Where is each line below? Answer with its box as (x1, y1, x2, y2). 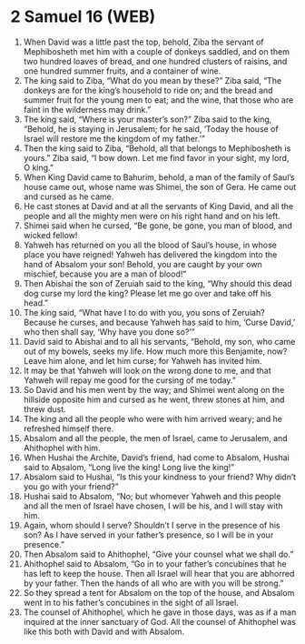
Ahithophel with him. (23, 442, 101, 453)
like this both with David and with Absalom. (23, 626, 185, 637)
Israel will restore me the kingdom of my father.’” (23, 133, 205, 144)
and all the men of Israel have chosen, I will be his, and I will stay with (23, 500, 284, 511)
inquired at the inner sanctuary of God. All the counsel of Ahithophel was (23, 616, 296, 627)
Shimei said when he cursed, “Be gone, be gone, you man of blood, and (23, 220, 293, 231)
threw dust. (23, 403, 66, 415)
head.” (23, 297, 49, 308)
